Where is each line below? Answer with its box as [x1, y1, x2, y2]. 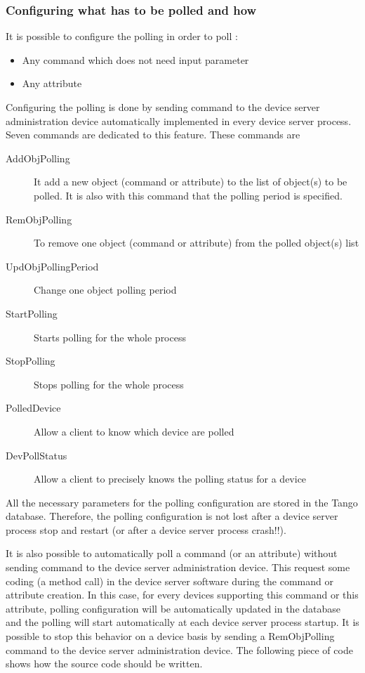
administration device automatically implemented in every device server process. [6, 113, 352, 128]
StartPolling [6, 306, 58, 320]
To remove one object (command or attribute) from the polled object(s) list [34, 235, 359, 250]
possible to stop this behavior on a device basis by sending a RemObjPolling [6, 629, 335, 643]
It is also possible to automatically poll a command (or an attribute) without [6, 546, 338, 561]
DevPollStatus [6, 447, 67, 462]
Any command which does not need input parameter [22, 52, 249, 67]
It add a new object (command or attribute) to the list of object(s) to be [34, 174, 347, 189]
